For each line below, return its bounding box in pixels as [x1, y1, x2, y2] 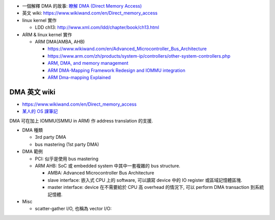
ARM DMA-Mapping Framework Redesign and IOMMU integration [47, 67, 185, 74]
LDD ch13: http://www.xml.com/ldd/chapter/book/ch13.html [35, 25, 159, 31]
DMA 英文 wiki [9, 87, 56, 96]
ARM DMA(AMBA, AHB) [35, 38, 85, 44]
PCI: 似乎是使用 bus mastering [35, 156, 99, 162]
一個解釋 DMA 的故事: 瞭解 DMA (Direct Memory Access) [22, 3, 142, 9]
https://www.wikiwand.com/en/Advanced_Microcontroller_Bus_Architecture [47, 46, 207, 52]
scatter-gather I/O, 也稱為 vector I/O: [35, 206, 112, 212]
